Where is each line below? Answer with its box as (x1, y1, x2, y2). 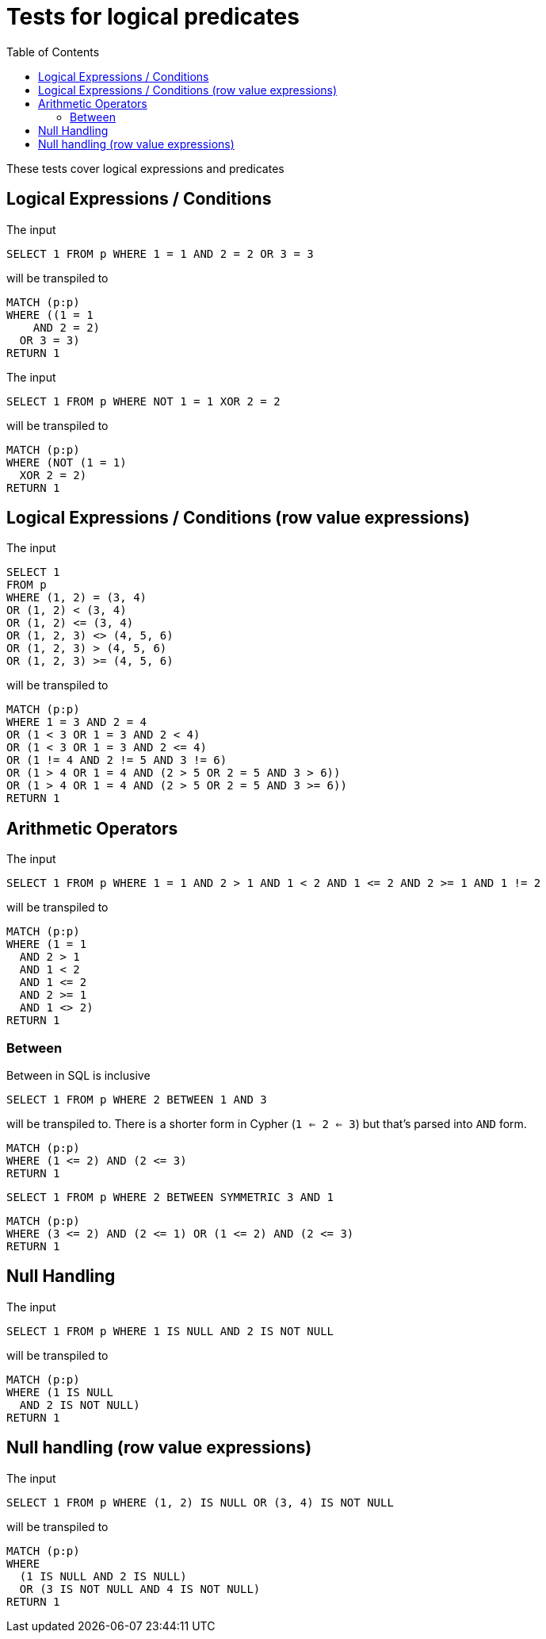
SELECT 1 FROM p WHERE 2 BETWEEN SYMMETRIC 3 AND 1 (6, 1191, 334, 1204)
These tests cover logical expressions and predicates (6, 161, 284, 175)
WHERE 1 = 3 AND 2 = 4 (6, 716, 147, 729)
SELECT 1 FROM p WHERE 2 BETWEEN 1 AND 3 (6, 1093, 267, 1107)
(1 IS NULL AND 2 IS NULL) (19, 1569, 187, 1583)
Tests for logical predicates (6, 3, 300, 30)
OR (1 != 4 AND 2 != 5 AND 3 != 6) (6, 754, 227, 767)
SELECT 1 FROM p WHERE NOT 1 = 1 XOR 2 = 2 (6, 394, 281, 408)
